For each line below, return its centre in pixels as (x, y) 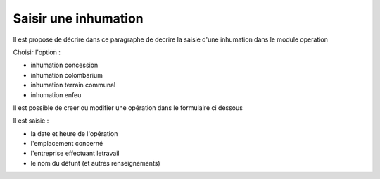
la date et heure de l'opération (74, 133)
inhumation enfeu (56, 94)
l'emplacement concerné (67, 144)
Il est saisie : (31, 121)
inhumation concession (64, 65)
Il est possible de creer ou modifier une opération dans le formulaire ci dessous (128, 107)
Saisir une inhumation (78, 18)
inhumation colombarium (67, 75)
